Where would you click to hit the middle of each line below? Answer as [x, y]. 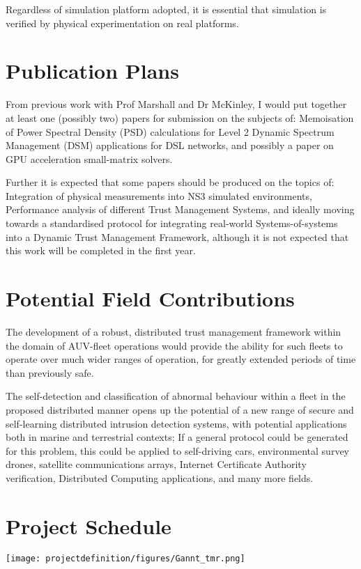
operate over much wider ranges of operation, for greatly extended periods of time [181, 359]
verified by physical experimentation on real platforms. [122, 23]
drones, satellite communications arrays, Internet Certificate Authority [156, 464]
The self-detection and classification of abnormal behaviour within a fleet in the [176, 396]
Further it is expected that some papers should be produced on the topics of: [170, 182]
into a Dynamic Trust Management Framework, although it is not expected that [177, 236]
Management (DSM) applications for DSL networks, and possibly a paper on [170, 145]
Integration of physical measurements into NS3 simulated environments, [159, 195]
